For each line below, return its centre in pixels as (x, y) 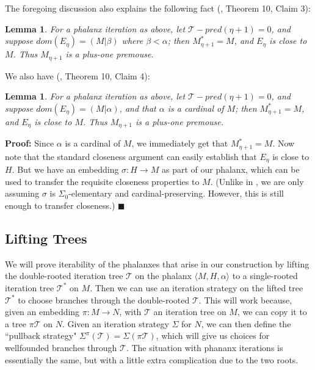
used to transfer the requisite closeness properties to (102, 181)
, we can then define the (246, 323)
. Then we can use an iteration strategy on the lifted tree (197, 287)
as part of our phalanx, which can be (230, 169)
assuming (22, 193)
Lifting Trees (46, 238)
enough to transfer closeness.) (60, 205)
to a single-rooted (265, 276)
